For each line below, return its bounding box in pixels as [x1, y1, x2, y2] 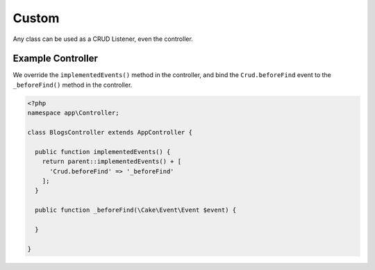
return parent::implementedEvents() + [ [42, 158, 182, 166]
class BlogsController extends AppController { [27, 128, 192, 136]
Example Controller [12, 53, 99, 65]
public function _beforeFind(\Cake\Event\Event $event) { [35, 206, 237, 214]
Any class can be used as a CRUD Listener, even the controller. [12, 35, 194, 43]
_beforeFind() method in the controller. [12, 81, 133, 89]
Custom [12, 10, 60, 26]
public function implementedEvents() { [35, 148, 171, 155]
